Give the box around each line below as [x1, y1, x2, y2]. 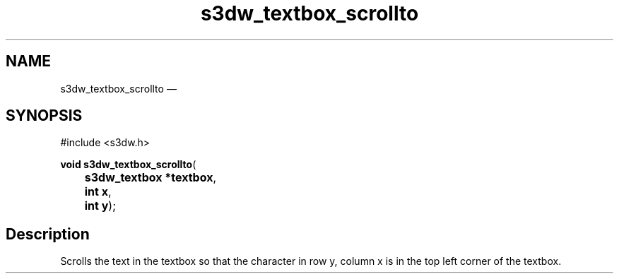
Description [6, 225, 90, 243]
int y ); [84, 198, 117, 213]
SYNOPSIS [6, 107, 83, 125]
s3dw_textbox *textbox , [84, 170, 217, 185]
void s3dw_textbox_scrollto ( [60, 158, 196, 171]
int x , [84, 184, 112, 199]
